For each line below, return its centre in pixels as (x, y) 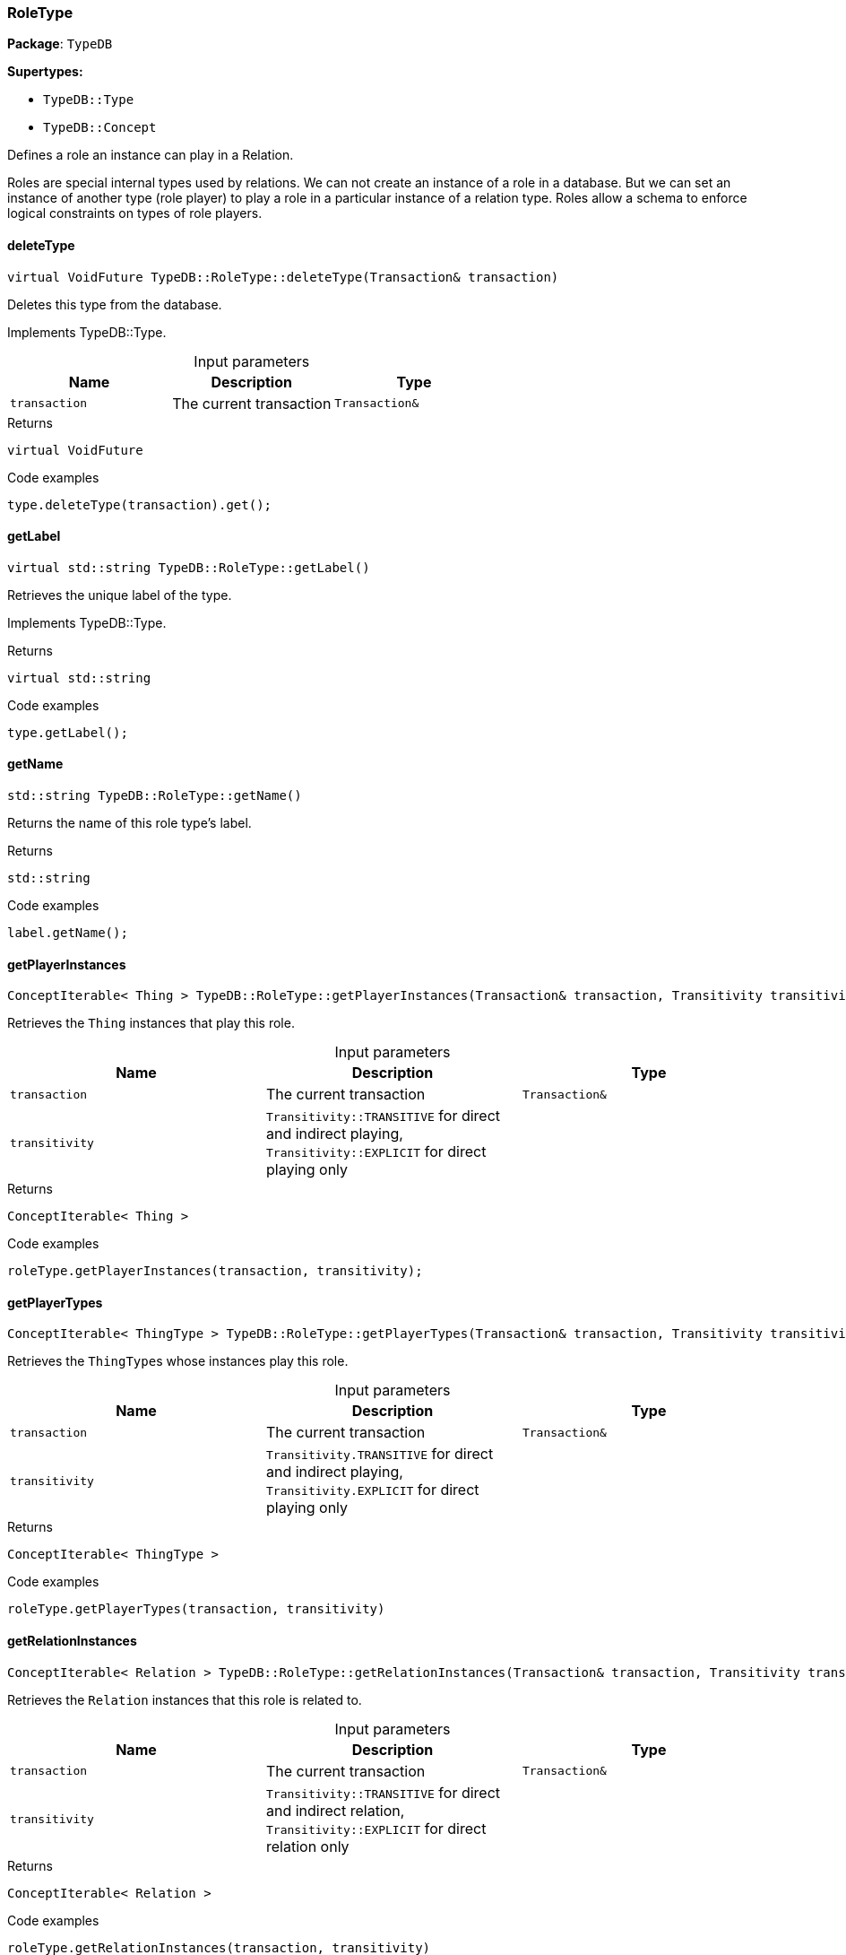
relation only (307, 1846)
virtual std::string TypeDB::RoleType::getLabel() (189, 567)
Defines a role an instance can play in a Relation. (151, 155)
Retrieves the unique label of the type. (120, 595)
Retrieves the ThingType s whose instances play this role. (178, 1361)
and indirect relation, (335, 1810)
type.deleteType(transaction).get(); (140, 504)
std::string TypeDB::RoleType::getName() (155, 796)
